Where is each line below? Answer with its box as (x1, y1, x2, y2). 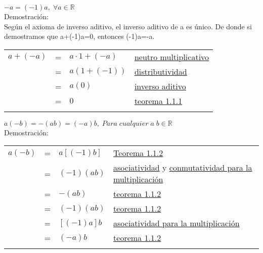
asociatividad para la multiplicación (113, 217, 240, 229)
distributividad (134, 65, 187, 77)
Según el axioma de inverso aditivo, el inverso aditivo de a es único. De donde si (4, 21, 252, 31)
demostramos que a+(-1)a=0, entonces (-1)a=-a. (4, 31, 155, 41)
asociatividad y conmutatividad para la (113, 162, 252, 174)
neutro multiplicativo (134, 50, 209, 63)
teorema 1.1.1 (134, 94, 183, 107)
